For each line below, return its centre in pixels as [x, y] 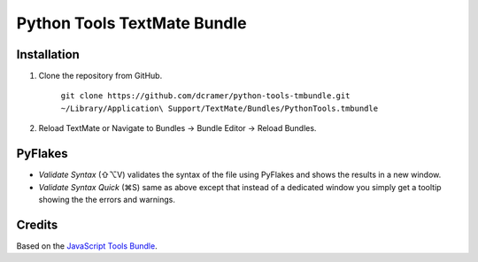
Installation [48, 54]
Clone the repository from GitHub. [100, 76]
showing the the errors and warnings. [107, 199]
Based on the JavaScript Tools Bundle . [87, 246]
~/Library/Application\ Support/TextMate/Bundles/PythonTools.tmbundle [220, 108]
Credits [37, 224]
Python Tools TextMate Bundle [131, 23]
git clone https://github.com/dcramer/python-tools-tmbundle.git [205, 96]
